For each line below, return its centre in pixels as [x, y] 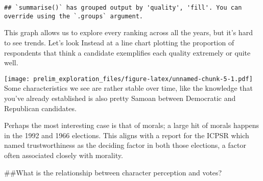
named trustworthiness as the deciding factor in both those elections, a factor [125, 145]
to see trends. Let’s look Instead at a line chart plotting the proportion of [119, 42]
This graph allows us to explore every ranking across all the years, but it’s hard [128, 32]
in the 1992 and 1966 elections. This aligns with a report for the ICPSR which [127, 135]
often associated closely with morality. [64, 155]
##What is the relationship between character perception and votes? [113, 172]
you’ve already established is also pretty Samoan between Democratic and [120, 98]
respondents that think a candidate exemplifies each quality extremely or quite [127, 52]
